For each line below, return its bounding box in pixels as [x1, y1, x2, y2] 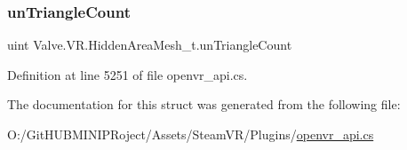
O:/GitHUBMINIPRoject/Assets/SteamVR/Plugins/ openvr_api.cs [7, 125, 374, 143]
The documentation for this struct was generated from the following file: [7, 95, 401, 114]
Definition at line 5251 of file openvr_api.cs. [7, 65, 248, 83]
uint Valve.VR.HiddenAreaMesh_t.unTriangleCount [7, 36, 292, 54]
